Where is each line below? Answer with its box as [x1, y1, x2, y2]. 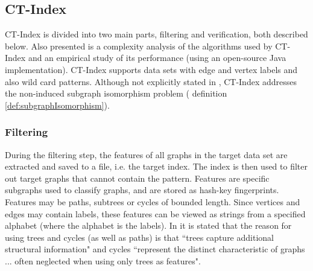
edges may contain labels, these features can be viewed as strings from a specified [5, 207, 306, 220]
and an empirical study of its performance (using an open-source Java [28, 51, 286, 64]
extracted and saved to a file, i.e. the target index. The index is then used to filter [5, 160, 308, 173]
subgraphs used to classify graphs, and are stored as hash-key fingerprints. [5, 183, 279, 196]
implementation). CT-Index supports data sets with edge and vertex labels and [5, 63, 298, 75]
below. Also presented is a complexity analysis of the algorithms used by [5, 39, 273, 52]
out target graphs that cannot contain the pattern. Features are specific [5, 171, 270, 184]
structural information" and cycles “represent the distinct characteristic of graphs [5, 243, 305, 255]
